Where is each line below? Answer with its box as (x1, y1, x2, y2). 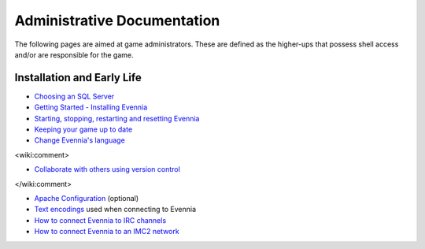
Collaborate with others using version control (34, 165, 180, 174)
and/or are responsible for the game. (14, 50, 134, 59)
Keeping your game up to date (34, 124, 133, 134)
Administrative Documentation (14, 12, 220, 29)
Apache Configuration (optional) (34, 193, 139, 203)
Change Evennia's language (34, 136, 125, 145)
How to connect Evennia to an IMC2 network (34, 227, 180, 236)
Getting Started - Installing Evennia (34, 102, 148, 112)
